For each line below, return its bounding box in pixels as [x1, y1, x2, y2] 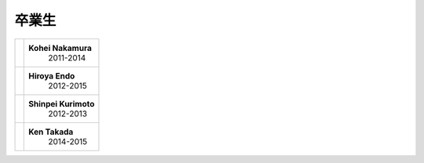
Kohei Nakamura [28, 42, 92, 53]
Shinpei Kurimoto [28, 98, 95, 109]
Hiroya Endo [28, 71, 75, 81]
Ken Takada [28, 126, 74, 137]
